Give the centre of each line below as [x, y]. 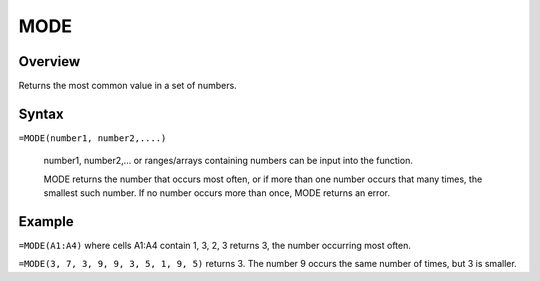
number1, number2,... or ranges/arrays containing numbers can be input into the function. [228, 161]
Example [46, 221]
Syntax [41, 113]
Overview [49, 61]
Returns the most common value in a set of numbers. [127, 86]
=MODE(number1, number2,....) [92, 138]
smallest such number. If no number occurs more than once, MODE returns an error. [216, 193]
